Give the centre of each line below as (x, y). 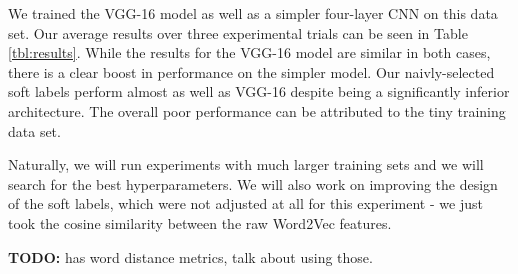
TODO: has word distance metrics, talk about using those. (190, 256)
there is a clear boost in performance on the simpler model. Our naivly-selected (251, 71)
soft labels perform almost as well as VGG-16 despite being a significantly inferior (259, 91)
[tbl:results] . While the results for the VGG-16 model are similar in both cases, (249, 52)
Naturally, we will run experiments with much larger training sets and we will (246, 164)
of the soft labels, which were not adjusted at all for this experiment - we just (245, 203)
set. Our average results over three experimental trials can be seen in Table (238, 32)
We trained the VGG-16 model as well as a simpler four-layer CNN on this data (253, 13)
